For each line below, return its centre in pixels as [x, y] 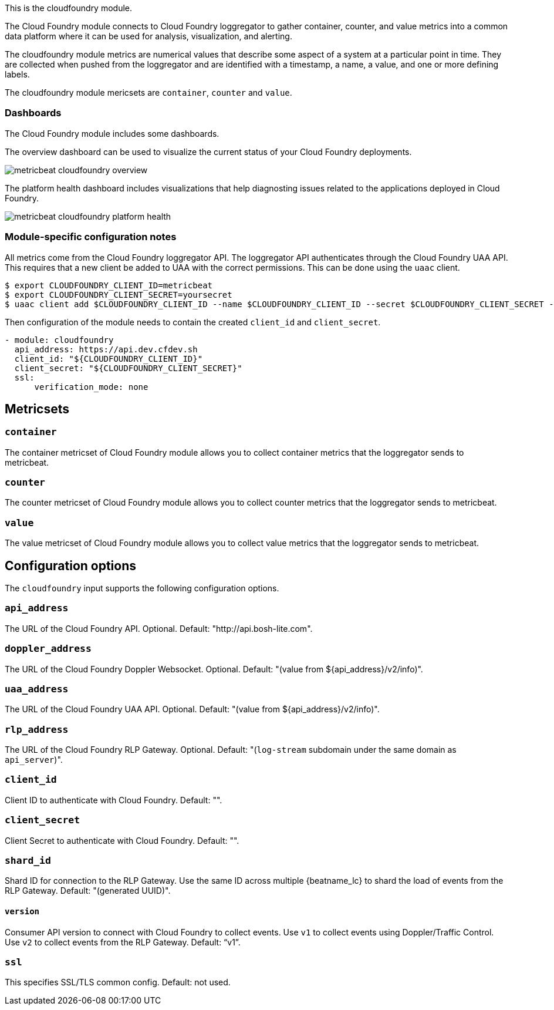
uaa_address [37, 689]
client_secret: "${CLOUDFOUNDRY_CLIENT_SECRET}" [128, 368]
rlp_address [37, 729]
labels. [17, 74]
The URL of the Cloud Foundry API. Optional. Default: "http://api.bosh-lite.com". [159, 628]
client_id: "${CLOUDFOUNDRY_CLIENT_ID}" [109, 358]
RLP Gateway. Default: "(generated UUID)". [88, 891]
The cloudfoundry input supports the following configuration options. [142, 588]
